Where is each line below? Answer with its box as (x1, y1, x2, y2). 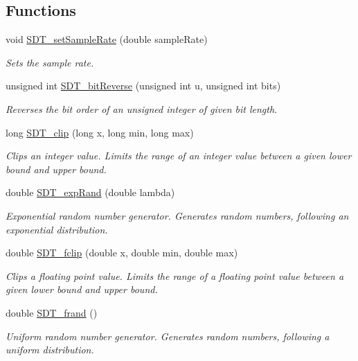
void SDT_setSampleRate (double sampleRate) (6, 32, 208, 46)
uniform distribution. (6, 342, 94, 357)
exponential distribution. (6, 222, 108, 236)
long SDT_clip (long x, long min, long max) (6, 125, 194, 139)
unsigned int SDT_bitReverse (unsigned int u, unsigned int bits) (6, 78, 281, 93)
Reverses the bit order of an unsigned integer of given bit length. (6, 101, 278, 116)
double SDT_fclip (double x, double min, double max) (6, 245, 238, 260)
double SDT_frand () (6, 305, 98, 319)
